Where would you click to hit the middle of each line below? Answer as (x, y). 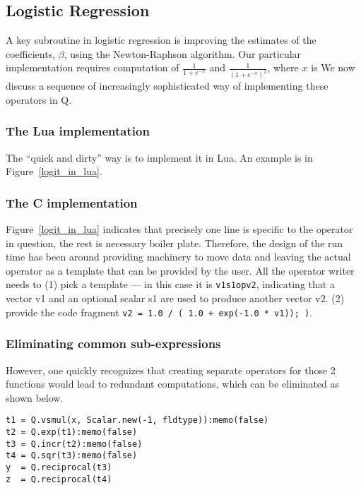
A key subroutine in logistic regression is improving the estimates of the (161, 40)
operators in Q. (39, 99)
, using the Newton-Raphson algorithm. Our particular (183, 53)
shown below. (35, 397)
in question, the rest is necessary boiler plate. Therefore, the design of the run (174, 243)
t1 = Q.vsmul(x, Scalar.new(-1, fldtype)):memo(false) (137, 420)
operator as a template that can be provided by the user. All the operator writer (180, 270)
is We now (333, 67)
